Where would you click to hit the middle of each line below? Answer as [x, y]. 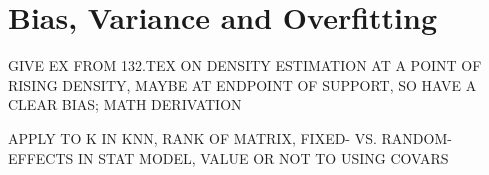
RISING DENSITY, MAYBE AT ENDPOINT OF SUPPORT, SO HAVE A [242, 84]
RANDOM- [416, 137]
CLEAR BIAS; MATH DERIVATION [125, 104]
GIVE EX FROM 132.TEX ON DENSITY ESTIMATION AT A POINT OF [245, 65]
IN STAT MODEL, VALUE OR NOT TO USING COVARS [263, 157]
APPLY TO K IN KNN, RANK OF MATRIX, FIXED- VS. [192, 137]
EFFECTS [41, 157]
